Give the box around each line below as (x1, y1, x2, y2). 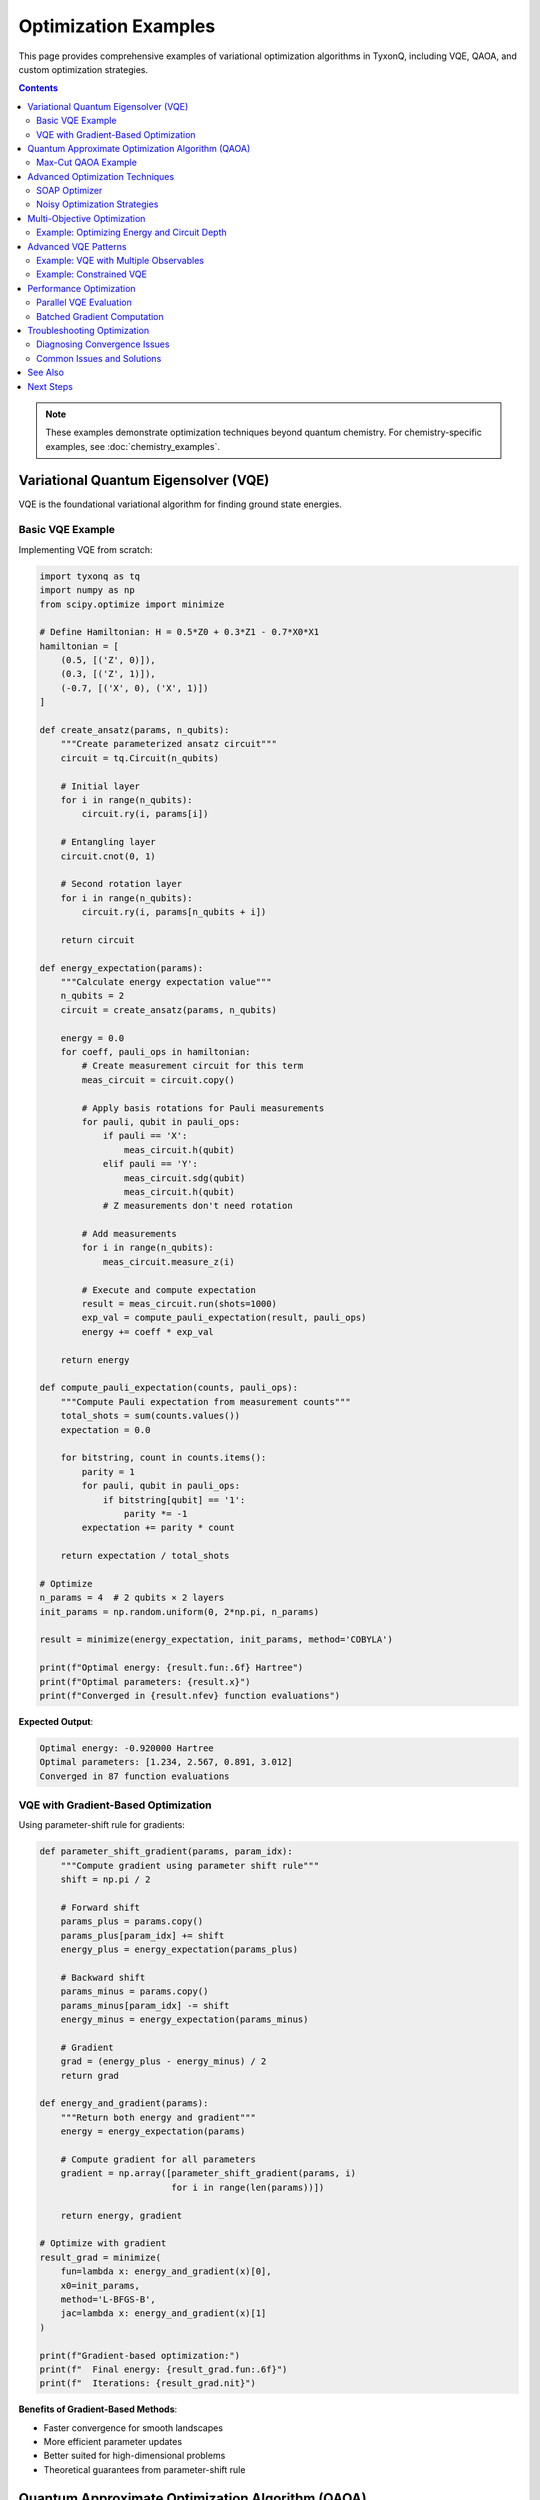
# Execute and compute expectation (81, 1284, 257, 1295)
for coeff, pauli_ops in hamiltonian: (60, 1046, 251, 1058)
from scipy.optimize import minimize (39, 598, 225, 610)
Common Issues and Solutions (36, 352, 162, 364)
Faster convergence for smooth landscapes (43, 2421, 224, 2434)
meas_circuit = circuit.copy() (81, 1074, 235, 1085)
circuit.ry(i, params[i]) (81, 808, 209, 820)
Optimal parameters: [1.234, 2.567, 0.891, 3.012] (39, 1756, 294, 1768)
